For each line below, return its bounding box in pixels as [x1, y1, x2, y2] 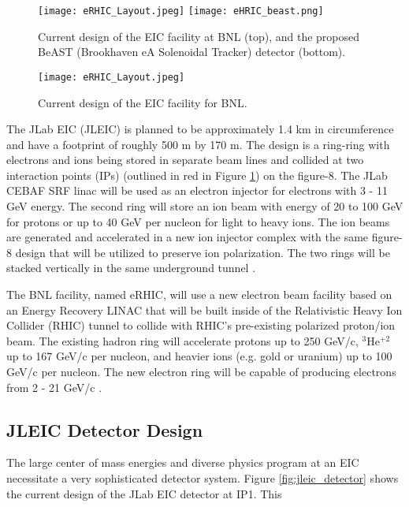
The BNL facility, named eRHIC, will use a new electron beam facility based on [6, 286, 392, 303]
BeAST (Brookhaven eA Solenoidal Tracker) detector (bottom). [38, 43, 346, 60]
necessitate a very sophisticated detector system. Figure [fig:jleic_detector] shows [6, 469, 399, 486]
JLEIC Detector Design [6, 417, 203, 442]
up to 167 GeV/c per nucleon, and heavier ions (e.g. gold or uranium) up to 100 [6, 348, 392, 364]
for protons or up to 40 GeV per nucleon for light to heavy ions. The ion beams [6, 213, 390, 229]
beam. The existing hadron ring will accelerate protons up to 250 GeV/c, [6, 332, 359, 349]
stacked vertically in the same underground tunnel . [6, 259, 256, 276]
